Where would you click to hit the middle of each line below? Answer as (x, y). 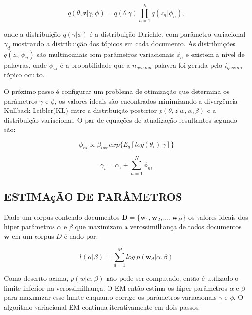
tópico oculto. (24, 75)
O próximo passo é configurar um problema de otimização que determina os (117, 91)
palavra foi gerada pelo (188, 65)
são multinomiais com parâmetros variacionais (105, 54)
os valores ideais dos (218, 217)
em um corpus (33, 236)
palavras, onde (26, 65)
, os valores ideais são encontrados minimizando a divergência (146, 101)
